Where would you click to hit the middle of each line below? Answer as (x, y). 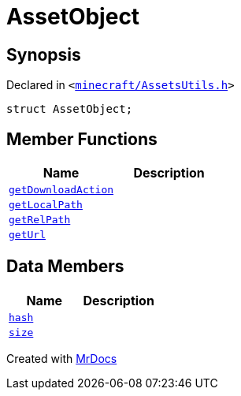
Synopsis (44, 54)
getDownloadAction (61, 190)
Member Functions (82, 139)
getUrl (27, 235)
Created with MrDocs (62, 358)
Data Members (65, 267)
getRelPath (40, 220)
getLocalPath (46, 205)
